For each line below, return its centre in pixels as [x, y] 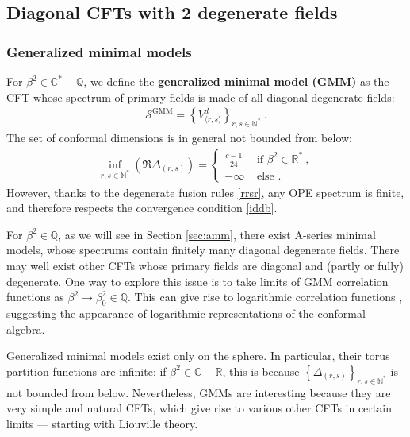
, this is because [261, 371]
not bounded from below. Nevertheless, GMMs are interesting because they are [199, 392]
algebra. [26, 329]
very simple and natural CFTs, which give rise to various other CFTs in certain [199, 408]
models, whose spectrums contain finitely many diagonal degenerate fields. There [203, 250]
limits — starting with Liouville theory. [102, 423]
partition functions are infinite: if [86, 371]
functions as [35, 297]
